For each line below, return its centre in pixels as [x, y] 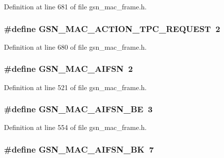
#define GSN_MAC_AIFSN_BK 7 [79, 149]
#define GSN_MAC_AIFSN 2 [69, 69]
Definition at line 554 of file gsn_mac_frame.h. [75, 127]
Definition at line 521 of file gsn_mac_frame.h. [75, 87]
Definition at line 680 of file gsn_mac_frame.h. [75, 47]
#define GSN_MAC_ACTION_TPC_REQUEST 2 [112, 28]
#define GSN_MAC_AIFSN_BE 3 [78, 109]
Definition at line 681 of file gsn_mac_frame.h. [75, 6]
